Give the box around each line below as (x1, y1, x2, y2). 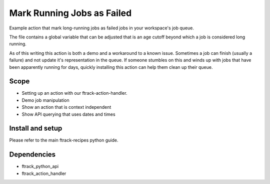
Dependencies (9, 150, 56, 159)
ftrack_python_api (21, 164, 59, 170)
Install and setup (9, 124, 62, 133)
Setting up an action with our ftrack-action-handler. (21, 90, 127, 96)
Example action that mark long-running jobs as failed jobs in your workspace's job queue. (9, 25, 194, 31)
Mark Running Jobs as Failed (9, 7, 132, 18)
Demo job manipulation (21, 97, 69, 103)
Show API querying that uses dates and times (21, 111, 115, 117)
